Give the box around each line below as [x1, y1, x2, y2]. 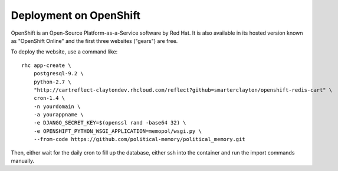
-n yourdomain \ [33, 103, 81, 110]
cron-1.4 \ [33, 95, 65, 102]
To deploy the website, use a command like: [11, 48, 118, 55]
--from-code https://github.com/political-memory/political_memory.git [33, 136, 245, 143]
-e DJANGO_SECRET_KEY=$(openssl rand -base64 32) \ [33, 119, 186, 126]
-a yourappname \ [33, 112, 84, 118]
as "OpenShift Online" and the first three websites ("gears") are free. [11, 37, 178, 44]
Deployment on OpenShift [11, 9, 141, 22]
